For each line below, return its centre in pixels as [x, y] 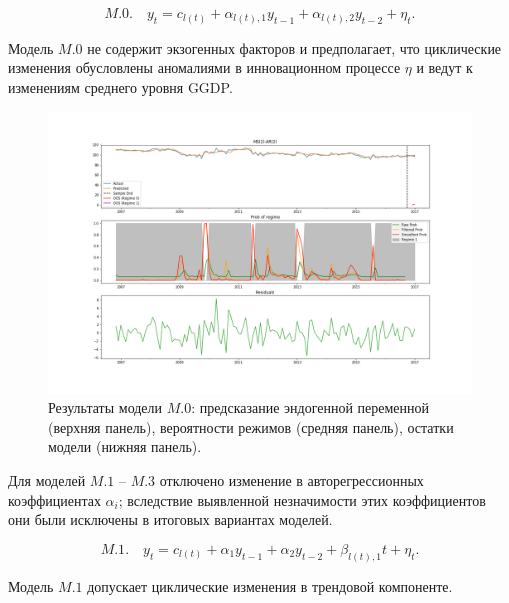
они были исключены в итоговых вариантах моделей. [170, 519]
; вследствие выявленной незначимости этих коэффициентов [302, 499]
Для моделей [47, 480]
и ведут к [444, 67]
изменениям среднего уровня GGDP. [120, 86]
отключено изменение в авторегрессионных [291, 480]
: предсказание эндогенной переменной [310, 407]
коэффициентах [54, 499]
